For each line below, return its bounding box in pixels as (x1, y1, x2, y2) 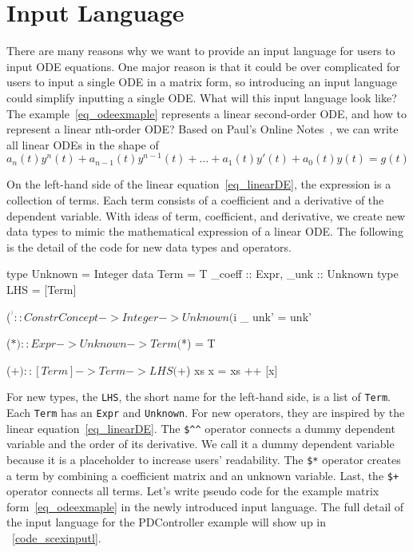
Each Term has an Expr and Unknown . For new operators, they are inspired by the (6, 403, 405, 420)
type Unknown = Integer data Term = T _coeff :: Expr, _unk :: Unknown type (6, 265, 399, 282)
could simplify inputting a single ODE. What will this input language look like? (6, 89, 397, 105)
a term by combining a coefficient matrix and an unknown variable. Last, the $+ (6, 467, 399, 483)
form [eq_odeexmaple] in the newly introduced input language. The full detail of (6, 498, 404, 514)
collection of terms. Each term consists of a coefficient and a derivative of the (6, 191, 384, 208)
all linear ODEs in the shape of (6, 136, 159, 153)
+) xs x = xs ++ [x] (177, 361, 278, 378)
